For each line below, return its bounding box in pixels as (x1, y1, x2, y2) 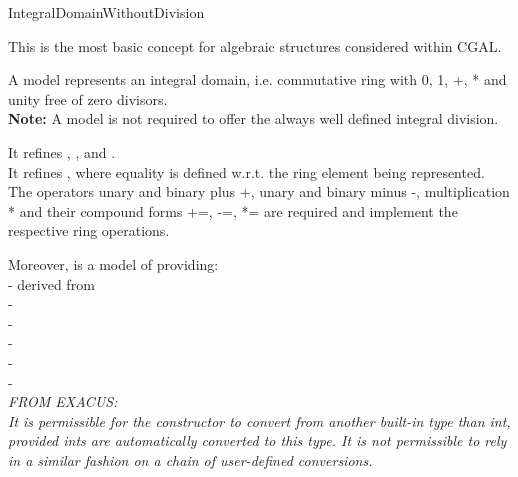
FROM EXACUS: (8, 391, 118, 412)
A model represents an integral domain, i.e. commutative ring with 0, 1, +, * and (8, 69, 507, 90)
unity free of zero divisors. (8, 88, 168, 109)
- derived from (8, 273, 95, 294)
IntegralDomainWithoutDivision (8, 2, 205, 22)
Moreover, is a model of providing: (8, 253, 219, 274)
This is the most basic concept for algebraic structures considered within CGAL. (8, 35, 502, 56)
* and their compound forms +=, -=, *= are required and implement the (8, 200, 458, 221)
